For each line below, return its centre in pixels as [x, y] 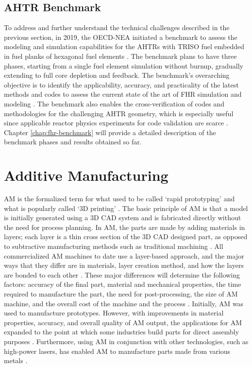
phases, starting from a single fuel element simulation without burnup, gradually [124, 65]
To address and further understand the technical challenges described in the [117, 27]
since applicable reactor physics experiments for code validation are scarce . [116, 123]
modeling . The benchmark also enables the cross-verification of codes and [114, 103]
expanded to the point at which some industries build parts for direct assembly [122, 332]
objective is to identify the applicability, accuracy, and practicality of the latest [121, 84]
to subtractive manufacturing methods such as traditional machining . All [114, 246]
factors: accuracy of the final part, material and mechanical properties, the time [123, 284]
